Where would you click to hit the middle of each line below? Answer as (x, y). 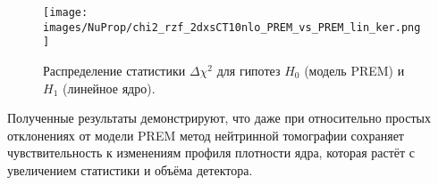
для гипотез (248, 70)
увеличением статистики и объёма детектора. (130, 169)
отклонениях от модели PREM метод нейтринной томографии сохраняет (206, 135)
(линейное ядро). (109, 88)
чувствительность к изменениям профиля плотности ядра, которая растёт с (211, 153)
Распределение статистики (114, 70)
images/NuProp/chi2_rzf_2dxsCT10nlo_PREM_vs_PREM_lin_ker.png (232, 27)
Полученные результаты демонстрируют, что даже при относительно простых (219, 118)
